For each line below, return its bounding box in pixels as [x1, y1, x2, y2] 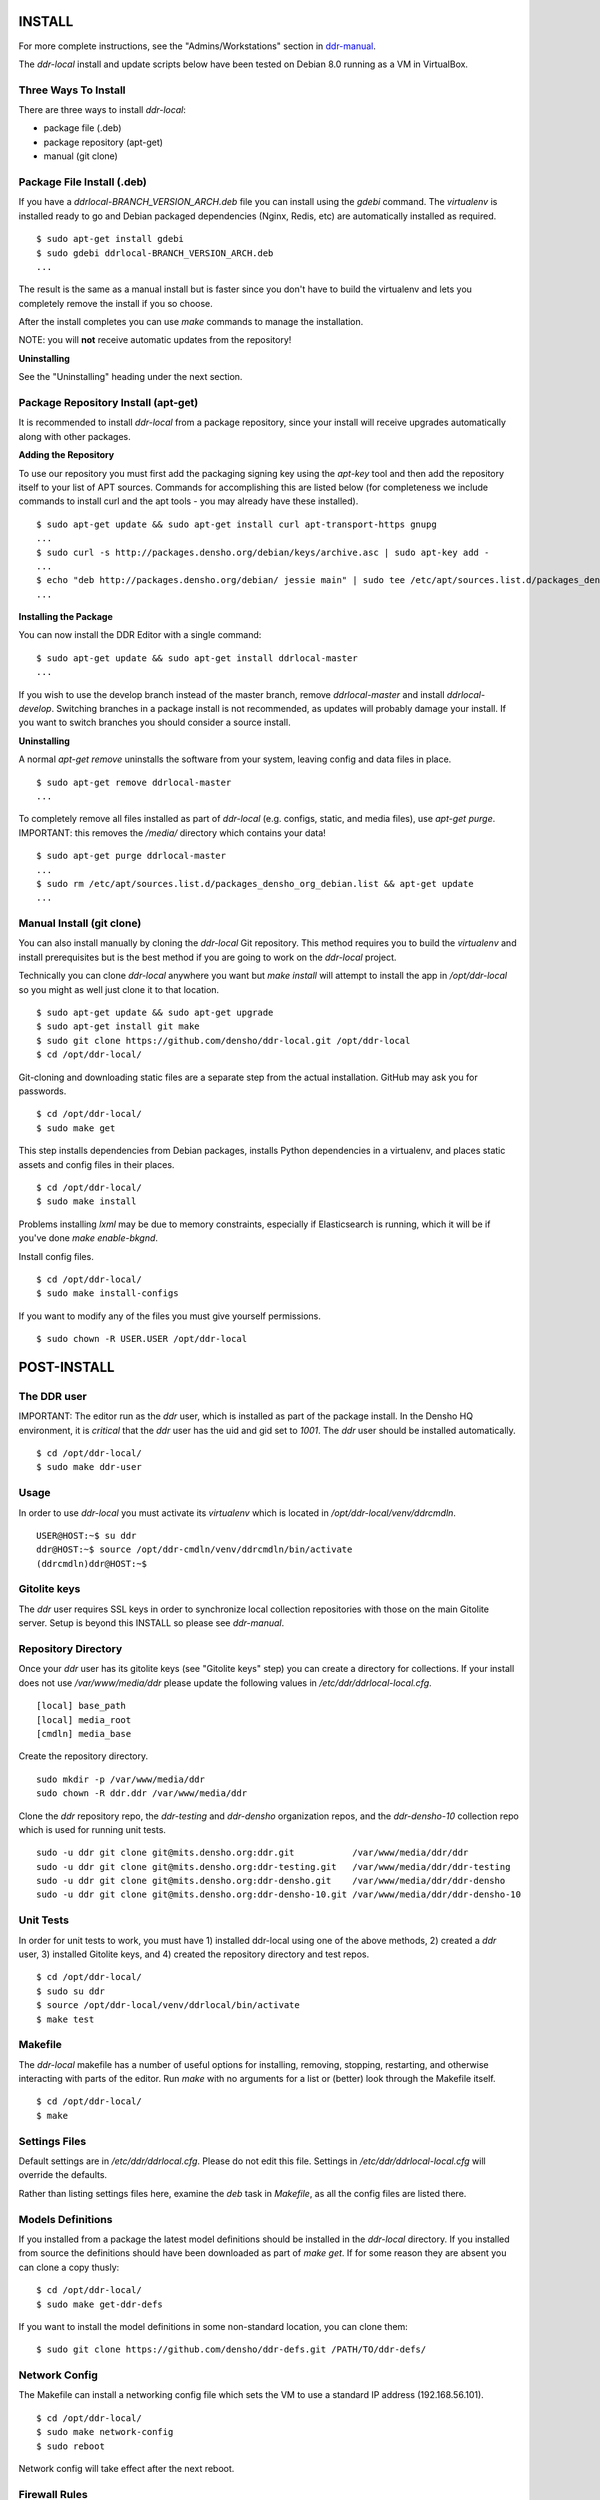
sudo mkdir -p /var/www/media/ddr [36, 1773, 205, 1785]
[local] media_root [36, 1714, 132, 1725]
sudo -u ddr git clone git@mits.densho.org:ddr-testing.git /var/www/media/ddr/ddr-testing [36, 1861, 511, 1872]
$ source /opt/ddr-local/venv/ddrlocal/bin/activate [36, 2000, 300, 2011]
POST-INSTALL [18, 1358, 115, 1375]
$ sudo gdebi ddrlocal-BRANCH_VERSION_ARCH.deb [36, 247, 274, 259]
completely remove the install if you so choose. [18, 297, 214, 309]
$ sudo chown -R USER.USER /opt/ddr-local [36, 1333, 248, 1345]
